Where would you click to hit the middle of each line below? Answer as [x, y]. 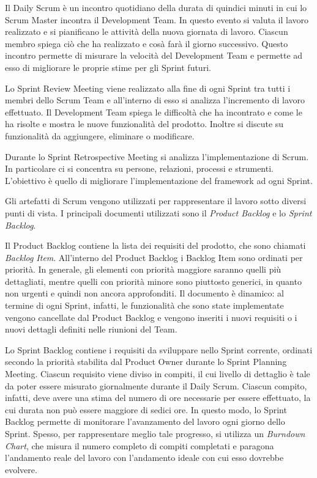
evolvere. [21, 469]
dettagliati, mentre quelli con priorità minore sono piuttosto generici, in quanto [153, 281]
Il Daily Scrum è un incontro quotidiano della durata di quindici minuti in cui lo [156, 7]
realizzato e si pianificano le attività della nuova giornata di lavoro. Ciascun [147, 31]
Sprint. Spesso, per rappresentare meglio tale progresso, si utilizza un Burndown [155, 433]
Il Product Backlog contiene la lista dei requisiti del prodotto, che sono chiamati [155, 245]
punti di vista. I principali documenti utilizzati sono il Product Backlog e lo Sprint [158, 212]
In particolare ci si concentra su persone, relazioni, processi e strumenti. [139, 168]
